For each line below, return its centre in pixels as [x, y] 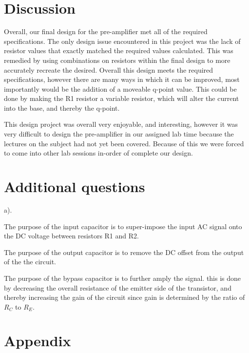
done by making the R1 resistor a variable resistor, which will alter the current [122, 98]
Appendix [38, 340]
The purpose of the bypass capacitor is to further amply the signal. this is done [123, 278]
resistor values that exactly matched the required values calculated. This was [119, 50]
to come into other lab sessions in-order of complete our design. [98, 153]
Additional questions [75, 186]
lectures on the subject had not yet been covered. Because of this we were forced [124, 143]
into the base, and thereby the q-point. [62, 108]
